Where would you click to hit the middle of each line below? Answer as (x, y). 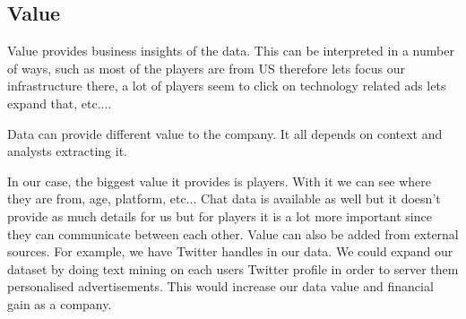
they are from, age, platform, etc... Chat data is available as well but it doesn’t (224, 198)
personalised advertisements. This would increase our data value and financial (220, 286)
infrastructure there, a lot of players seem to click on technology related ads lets (227, 86)
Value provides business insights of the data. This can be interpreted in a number (231, 51)
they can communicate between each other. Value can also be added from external (233, 233)
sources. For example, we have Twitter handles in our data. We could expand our (230, 251)
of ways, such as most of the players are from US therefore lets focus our (207, 68)
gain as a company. (60, 303)
